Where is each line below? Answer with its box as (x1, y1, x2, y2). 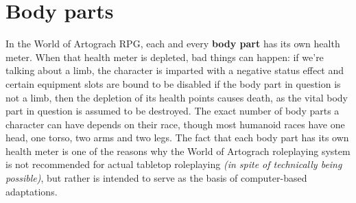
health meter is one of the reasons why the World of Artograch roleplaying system (5, 143, 351, 158)
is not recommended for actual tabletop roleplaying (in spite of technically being (5, 157, 342, 171)
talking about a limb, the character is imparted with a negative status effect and (5, 63, 344, 77)
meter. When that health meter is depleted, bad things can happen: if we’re (5, 49, 324, 64)
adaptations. (5, 184, 58, 198)
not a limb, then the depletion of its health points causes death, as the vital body (5, 90, 348, 104)
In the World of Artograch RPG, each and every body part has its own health (5, 36, 340, 51)
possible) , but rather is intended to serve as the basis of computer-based (5, 171, 307, 185)
